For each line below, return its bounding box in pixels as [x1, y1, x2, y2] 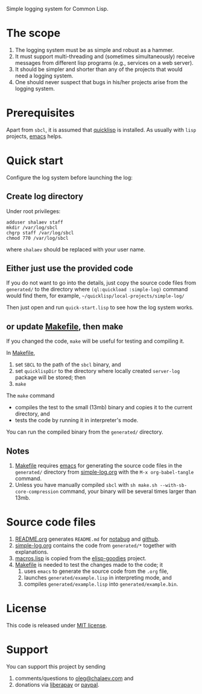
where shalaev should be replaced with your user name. [6, 245, 146, 253]
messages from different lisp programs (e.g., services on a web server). [14, 59, 194, 66]
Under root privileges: [6, 207, 61, 214]
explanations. [14, 548, 49, 555]
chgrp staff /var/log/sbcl [6, 230, 74, 236]
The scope [6, 27, 61, 40]
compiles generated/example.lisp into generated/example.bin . [24, 581, 178, 587]
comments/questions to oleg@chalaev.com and [14, 675, 134, 682]
